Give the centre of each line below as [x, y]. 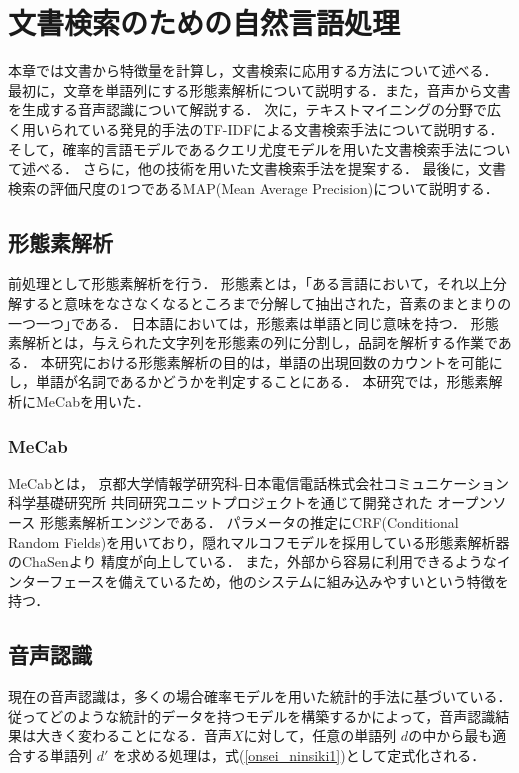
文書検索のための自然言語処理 [204, 22]
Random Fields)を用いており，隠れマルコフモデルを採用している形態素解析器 [259, 541]
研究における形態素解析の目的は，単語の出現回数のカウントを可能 [271, 361]
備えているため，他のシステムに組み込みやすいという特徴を [313, 580]
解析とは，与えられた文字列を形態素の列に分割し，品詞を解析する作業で [259, 342]
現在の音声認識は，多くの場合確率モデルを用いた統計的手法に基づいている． [260, 696]
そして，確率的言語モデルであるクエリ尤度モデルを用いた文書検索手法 [238, 148]
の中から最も [450, 735]
